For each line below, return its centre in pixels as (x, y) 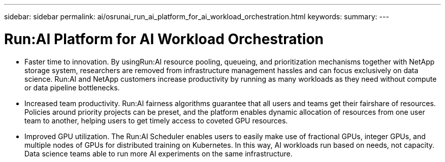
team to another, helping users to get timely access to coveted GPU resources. (156, 120)
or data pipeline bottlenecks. (72, 87)
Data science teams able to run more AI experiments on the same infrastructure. (158, 153)
